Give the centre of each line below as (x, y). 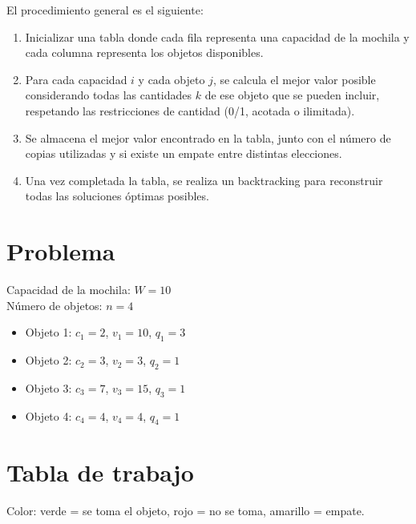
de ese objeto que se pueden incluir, (292, 95)
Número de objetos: (55, 305)
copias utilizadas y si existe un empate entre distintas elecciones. (184, 153)
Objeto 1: (48, 332)
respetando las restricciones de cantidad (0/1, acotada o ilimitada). (190, 110)
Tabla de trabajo (100, 472)
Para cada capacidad (76, 79)
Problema (61, 251)
